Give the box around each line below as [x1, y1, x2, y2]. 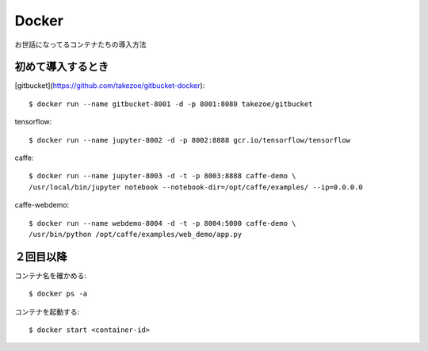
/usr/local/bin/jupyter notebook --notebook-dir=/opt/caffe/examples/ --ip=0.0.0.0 [29, 182, 364, 192]
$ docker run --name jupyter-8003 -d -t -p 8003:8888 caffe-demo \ [29, 171, 296, 181]
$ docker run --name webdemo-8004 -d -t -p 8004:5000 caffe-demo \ [29, 219, 296, 227]
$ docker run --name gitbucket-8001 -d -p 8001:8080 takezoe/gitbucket [29, 99, 313, 109]
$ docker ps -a [29, 289, 88, 299]
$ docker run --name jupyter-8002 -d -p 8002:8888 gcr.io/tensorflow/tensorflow [29, 135, 351, 144]
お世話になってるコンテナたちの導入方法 [14, 40, 147, 49]
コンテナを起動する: [14, 307, 80, 316]
